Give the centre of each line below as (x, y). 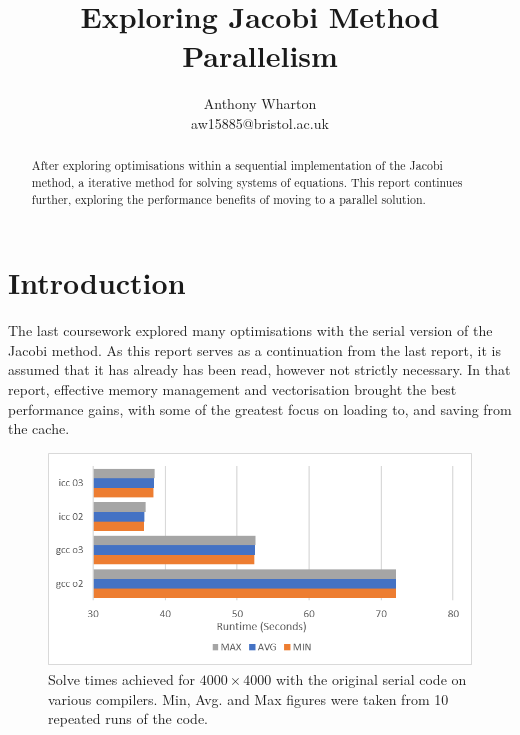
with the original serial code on (371, 678)
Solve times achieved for (122, 678)
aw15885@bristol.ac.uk (260, 122)
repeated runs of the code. (128, 718)
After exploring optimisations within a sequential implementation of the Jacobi (237, 165)
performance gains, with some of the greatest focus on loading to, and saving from (260, 408)
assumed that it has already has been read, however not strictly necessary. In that (259, 369)
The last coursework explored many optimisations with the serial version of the (250, 330)
